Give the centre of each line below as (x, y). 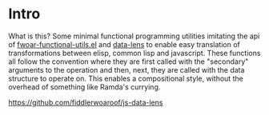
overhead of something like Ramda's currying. (84, 87)
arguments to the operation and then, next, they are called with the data (126, 69)
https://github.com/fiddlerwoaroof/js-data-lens (86, 102)
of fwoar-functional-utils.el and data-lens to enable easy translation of (124, 44)
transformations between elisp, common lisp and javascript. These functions (134, 53)
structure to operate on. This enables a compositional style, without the (126, 78)
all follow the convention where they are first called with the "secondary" (128, 61)
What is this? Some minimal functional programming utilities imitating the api (134, 36)
